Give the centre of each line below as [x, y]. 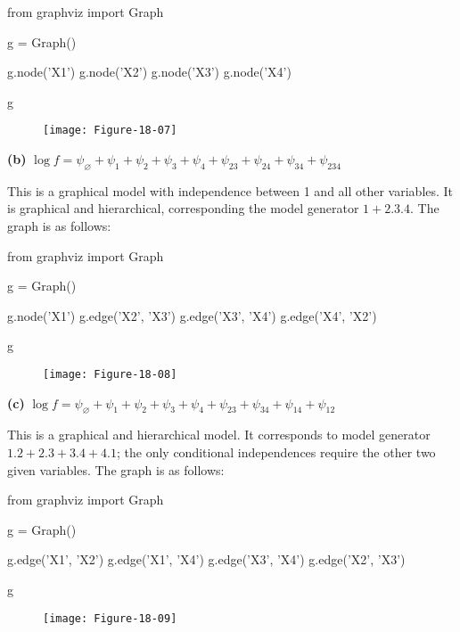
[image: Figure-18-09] [110, 618]
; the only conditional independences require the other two [276, 452]
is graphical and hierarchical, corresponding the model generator [183, 208]
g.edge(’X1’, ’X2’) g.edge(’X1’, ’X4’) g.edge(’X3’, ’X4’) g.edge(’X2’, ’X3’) [206, 559]
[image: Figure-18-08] [110, 374]
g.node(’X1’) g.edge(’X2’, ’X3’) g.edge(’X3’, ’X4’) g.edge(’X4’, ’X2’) [192, 315]
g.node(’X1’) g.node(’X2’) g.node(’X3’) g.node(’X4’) [149, 72]
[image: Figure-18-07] [110, 131]
